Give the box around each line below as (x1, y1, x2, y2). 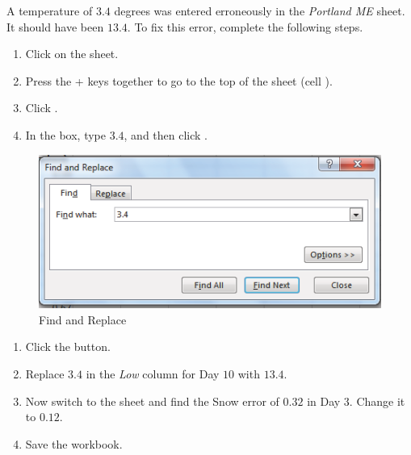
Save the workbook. (25, 435, 123, 452)
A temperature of (6, 2, 93, 19)
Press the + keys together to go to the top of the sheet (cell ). (25, 72, 333, 89)
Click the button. (25, 338, 111, 355)
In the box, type (25, 126, 106, 143)
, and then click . (124, 126, 208, 143)
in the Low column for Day (86, 365, 220, 382)
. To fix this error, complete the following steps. (127, 18, 363, 35)
